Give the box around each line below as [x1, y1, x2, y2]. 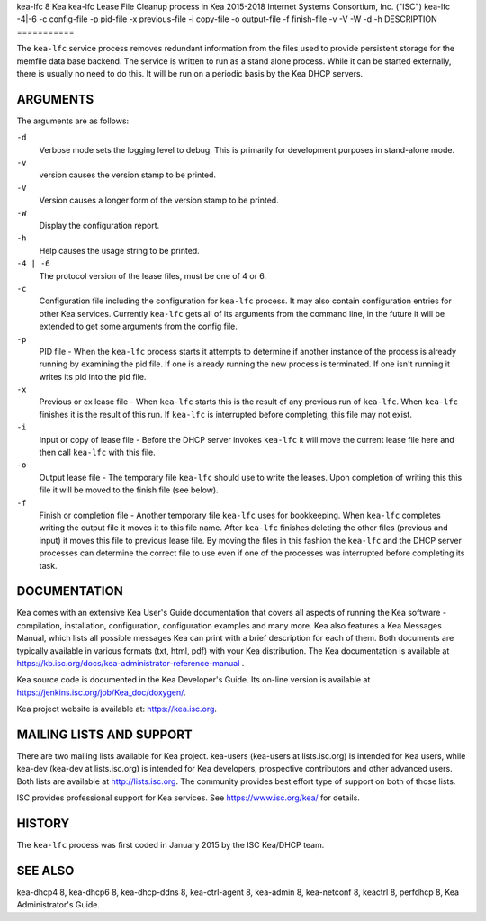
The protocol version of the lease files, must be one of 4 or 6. [39, 270, 267, 281]
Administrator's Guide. [16, 899, 101, 910]
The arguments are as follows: [16, 115, 130, 126]
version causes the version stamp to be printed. [39, 169, 216, 180]
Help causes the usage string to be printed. [39, 245, 200, 256]
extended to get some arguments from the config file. [39, 321, 238, 332]
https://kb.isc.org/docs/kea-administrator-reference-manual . [16, 658, 245, 668]
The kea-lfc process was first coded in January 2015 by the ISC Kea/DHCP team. [16, 840, 325, 851]
